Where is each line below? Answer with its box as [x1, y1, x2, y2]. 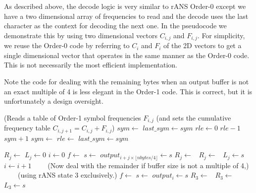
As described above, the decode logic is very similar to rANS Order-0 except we [4, 1, 246, 11]
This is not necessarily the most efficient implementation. [4, 60, 177, 70]
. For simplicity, [197, 30, 245, 40]
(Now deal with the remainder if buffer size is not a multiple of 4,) [48, 160, 249, 170]
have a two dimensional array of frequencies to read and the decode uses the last [4, 10, 249, 21]
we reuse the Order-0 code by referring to [4, 40, 130, 51]
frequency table [4, 123, 51, 133]
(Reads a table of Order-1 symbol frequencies [4, 112, 141, 123]
